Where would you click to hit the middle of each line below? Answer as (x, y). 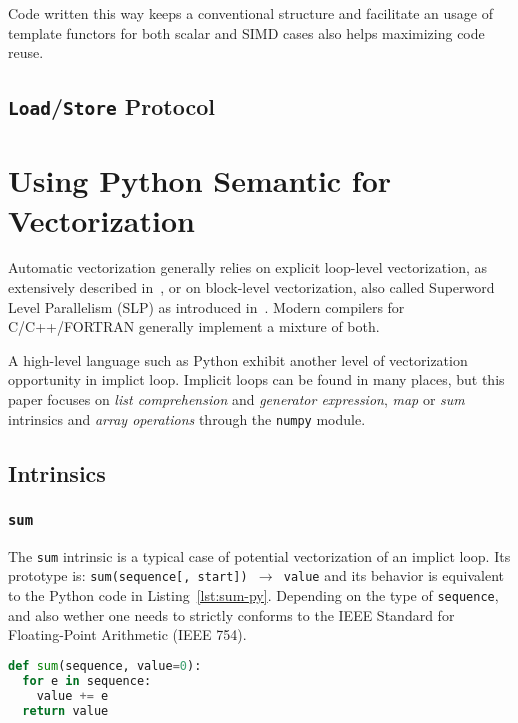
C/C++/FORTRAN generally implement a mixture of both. (194, 326)
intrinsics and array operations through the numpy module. (187, 418)
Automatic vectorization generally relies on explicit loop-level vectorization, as (248, 267)
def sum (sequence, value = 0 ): (105, 665)
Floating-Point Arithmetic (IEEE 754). (127, 634)
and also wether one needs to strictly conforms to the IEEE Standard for (231, 614)
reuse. (26, 52)
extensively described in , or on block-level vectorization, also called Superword (251, 287)
